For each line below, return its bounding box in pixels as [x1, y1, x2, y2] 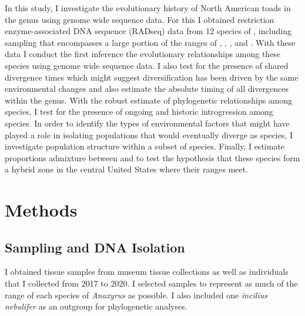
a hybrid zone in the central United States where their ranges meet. [5, 163, 249, 175]
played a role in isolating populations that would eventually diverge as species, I [5, 128, 293, 141]
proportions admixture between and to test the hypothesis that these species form [5, 151, 300, 164]
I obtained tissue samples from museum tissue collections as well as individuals [5, 265, 289, 278]
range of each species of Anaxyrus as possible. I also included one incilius [5, 288, 267, 301]
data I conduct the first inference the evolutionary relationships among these [5, 48, 281, 60]
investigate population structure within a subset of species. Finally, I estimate [5, 140, 285, 152]
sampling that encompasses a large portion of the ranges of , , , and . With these [5, 36, 296, 48]
